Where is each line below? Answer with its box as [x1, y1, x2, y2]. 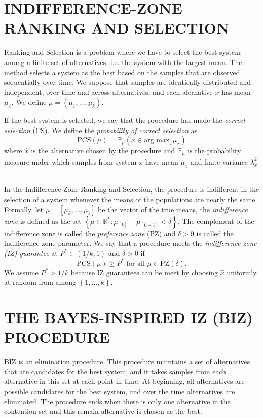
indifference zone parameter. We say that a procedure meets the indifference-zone [4, 238, 257, 248]
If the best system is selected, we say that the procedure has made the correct [4, 115, 246, 125]
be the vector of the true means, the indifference [98, 204, 248, 214]
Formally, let [4, 204, 44, 214]
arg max [144, 137, 170, 144]
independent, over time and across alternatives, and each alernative [4, 86, 213, 97]
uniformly [227, 267, 257, 277]
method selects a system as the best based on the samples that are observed [4, 67, 240, 77]
